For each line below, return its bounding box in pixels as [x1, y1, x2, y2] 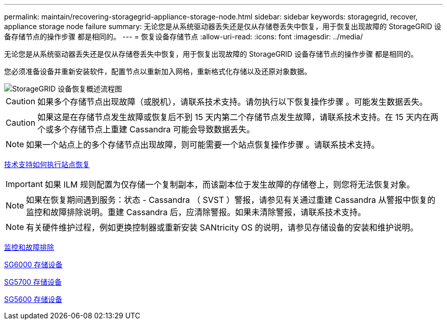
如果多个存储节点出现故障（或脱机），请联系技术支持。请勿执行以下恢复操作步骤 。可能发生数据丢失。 [37, 97, 428, 107]
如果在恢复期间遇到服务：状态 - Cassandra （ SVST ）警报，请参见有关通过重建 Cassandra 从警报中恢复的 [26, 195, 436, 205]
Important [6, 179, 43, 189]
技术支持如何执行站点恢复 [4, 160, 90, 169]
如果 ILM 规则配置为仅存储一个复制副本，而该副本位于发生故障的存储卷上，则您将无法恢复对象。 [44, 179, 415, 190]
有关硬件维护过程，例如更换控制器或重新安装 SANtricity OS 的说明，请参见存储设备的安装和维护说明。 [26, 222, 418, 233]
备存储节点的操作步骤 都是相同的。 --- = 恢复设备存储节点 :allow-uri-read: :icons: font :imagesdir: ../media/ [4, 32, 363, 41]
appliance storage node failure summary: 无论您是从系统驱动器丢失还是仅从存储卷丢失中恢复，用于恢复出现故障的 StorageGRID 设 [4, 22, 441, 31]
